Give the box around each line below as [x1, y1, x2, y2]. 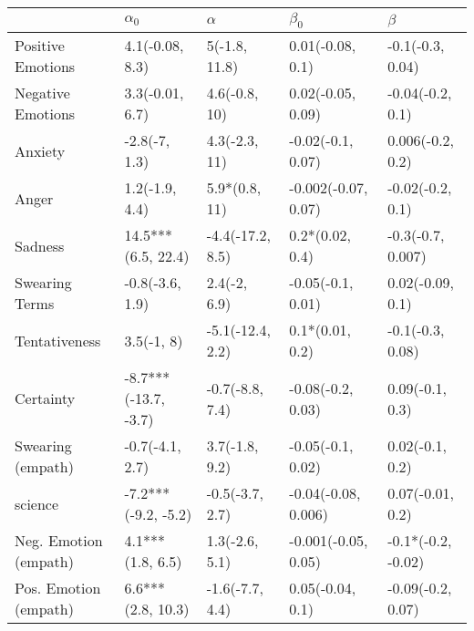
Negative [15, 82, 70, 104]
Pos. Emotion [15, 577, 101, 599]
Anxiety [15, 140, 66, 161]
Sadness [15, 234, 65, 256]
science [15, 492, 59, 514]
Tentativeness [15, 329, 101, 351]
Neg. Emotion [15, 530, 103, 552]
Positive [15, 35, 65, 57]
